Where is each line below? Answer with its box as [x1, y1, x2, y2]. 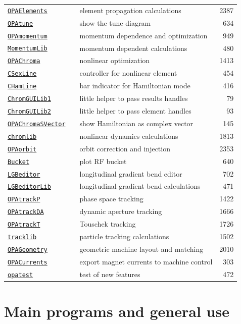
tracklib [8, 234, 37, 241]
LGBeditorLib [8, 183, 51, 191]
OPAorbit [8, 145, 37, 153]
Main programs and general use [4, 301, 229, 321]
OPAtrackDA [8, 208, 44, 216]
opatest [8, 271, 33, 279]
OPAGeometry [8, 246, 47, 253]
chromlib [8, 133, 37, 140]
